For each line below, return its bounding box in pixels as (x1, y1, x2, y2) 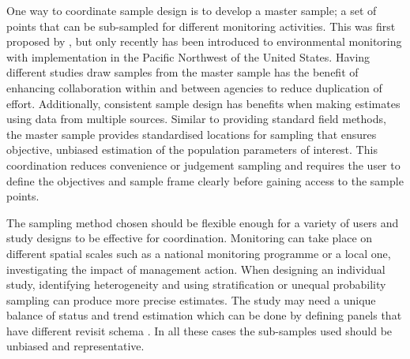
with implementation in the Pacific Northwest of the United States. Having (6, 48, 371, 65)
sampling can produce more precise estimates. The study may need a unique (6, 291, 376, 308)
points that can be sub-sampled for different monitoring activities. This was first (6, 17, 396, 34)
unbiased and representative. (6, 338, 145, 354)
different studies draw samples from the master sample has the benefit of (6, 64, 359, 80)
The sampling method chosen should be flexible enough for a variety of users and (6, 214, 399, 230)
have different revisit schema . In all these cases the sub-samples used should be (6, 322, 393, 338)
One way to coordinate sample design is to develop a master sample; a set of (6, 2, 377, 18)
